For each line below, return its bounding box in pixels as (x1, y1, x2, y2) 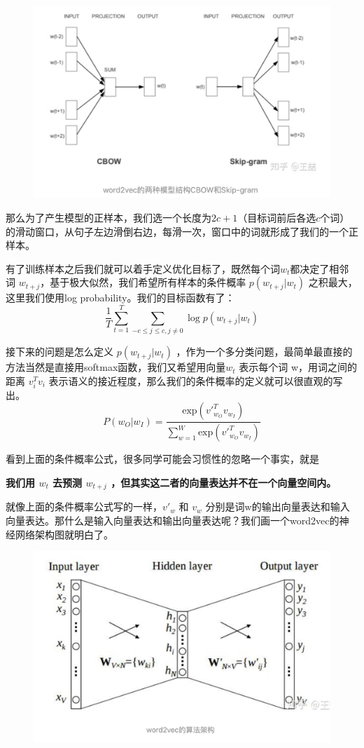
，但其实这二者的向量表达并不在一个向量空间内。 (111, 475, 337, 489)
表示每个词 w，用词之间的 (239, 360, 358, 374)
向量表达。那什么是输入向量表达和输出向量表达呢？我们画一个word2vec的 (6, 512, 339, 527)
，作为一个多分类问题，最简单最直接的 (176, 344, 353, 359)
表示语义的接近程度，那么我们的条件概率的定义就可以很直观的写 (48, 373, 343, 388)
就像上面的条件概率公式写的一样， (6, 499, 162, 514)
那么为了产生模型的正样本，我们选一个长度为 (6, 210, 211, 224)
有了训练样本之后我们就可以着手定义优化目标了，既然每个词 (6, 261, 280, 276)
